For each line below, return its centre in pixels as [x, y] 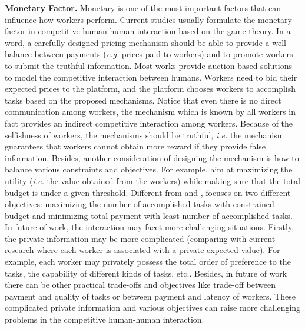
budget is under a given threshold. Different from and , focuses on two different [148, 192]
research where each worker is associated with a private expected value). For [142, 250]
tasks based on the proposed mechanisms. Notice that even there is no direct [143, 100]
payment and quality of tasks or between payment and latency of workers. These [150, 296]
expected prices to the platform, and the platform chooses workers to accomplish [150, 89]
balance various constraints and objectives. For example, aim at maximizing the [149, 169]
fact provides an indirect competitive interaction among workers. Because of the [149, 123]
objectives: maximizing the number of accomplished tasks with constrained [140, 204]
